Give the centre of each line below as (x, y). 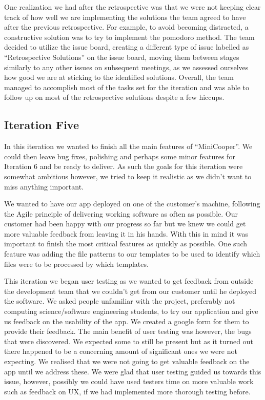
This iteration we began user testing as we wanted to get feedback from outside (129, 281)
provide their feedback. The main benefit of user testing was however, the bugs (128, 331)
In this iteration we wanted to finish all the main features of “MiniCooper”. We (128, 146)
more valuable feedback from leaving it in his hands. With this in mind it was (126, 233)
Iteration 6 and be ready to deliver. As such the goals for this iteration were (124, 166)
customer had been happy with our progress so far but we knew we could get (125, 224)
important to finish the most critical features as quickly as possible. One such (126, 244)
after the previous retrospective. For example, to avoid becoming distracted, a (126, 27)
